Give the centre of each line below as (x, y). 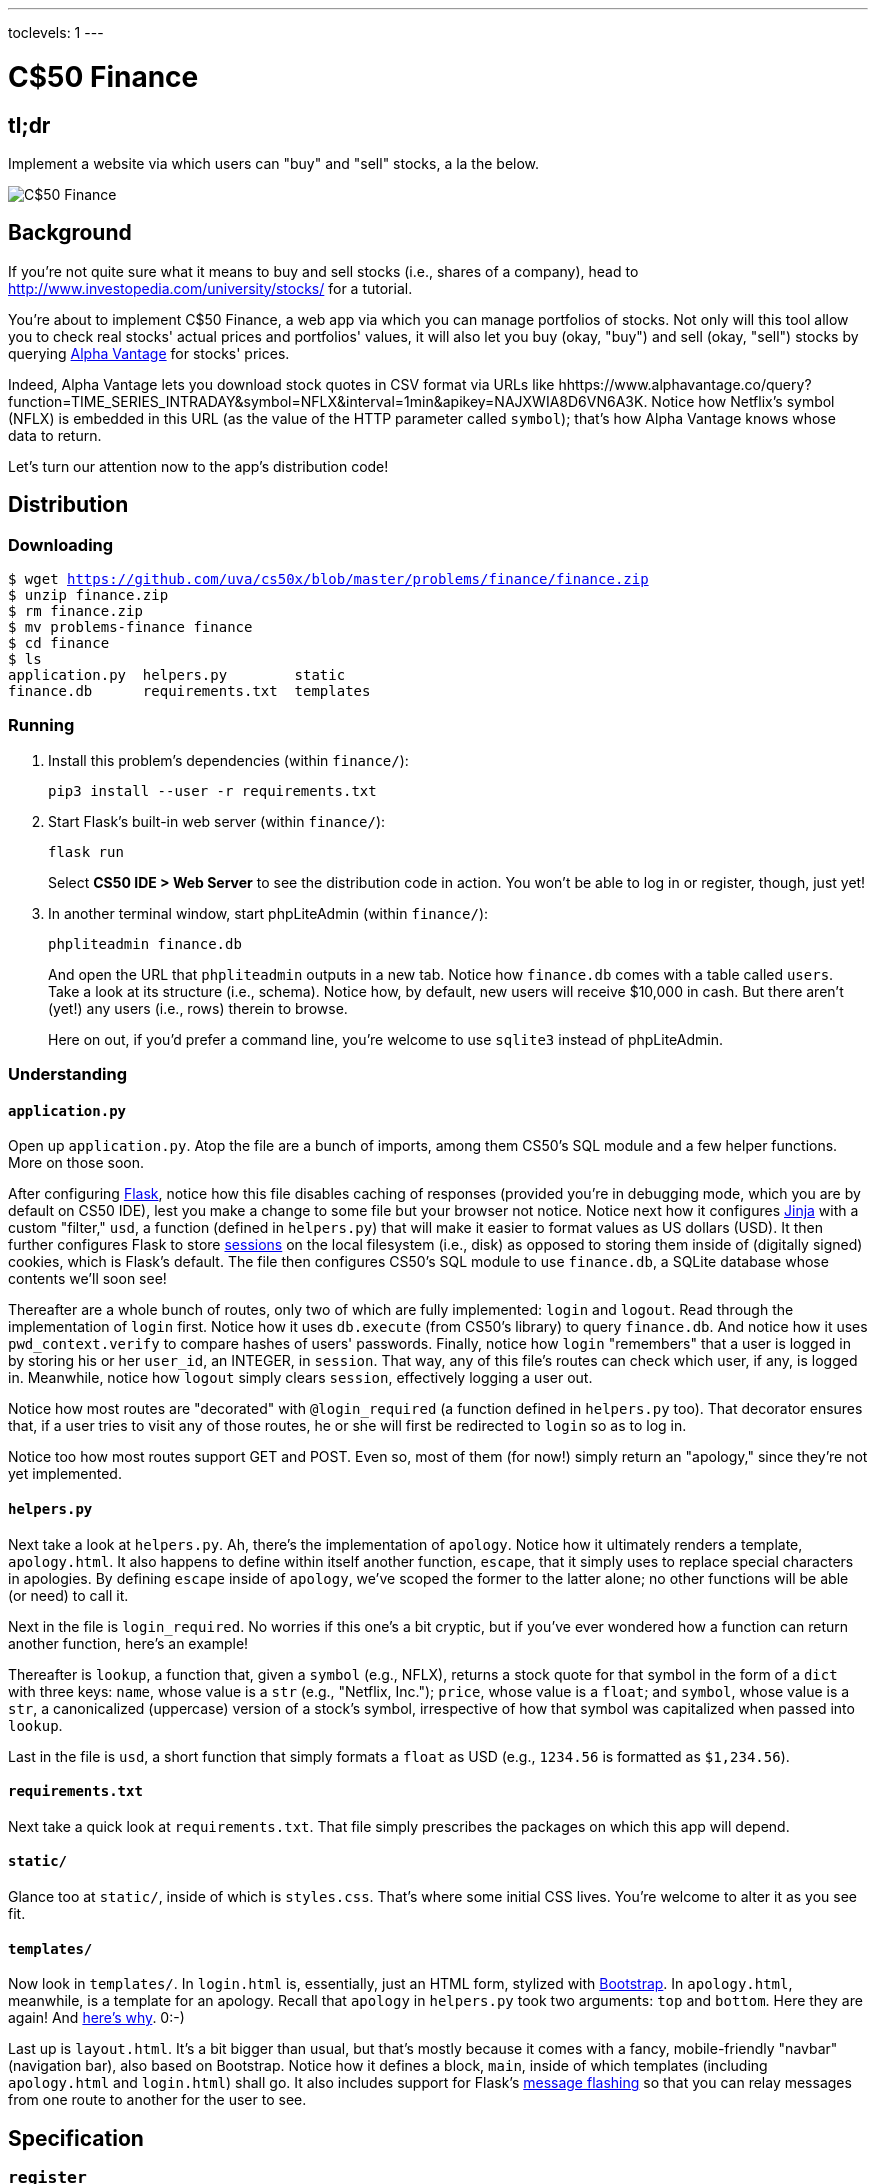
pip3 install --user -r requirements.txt (212, 790)
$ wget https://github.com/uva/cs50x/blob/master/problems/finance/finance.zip (328, 578)
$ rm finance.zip (75, 610)
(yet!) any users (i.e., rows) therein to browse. (198, 1008)
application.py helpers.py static (177, 674)
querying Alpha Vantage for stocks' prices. (149, 353)
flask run (86, 851)
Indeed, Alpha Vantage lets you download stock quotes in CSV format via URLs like (281, 384)
